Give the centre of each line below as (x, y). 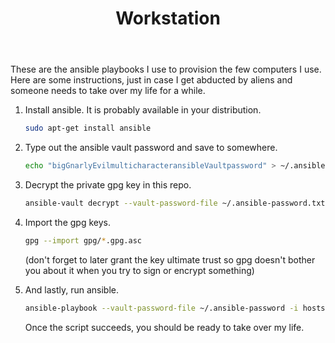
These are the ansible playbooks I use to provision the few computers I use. (166, 69)
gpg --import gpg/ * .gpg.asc (83, 240)
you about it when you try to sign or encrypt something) (139, 270)
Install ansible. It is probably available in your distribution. (143, 110)
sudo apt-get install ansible (88, 128)
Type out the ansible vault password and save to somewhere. (151, 148)
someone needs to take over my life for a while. (108, 91)
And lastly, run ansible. (71, 289)
